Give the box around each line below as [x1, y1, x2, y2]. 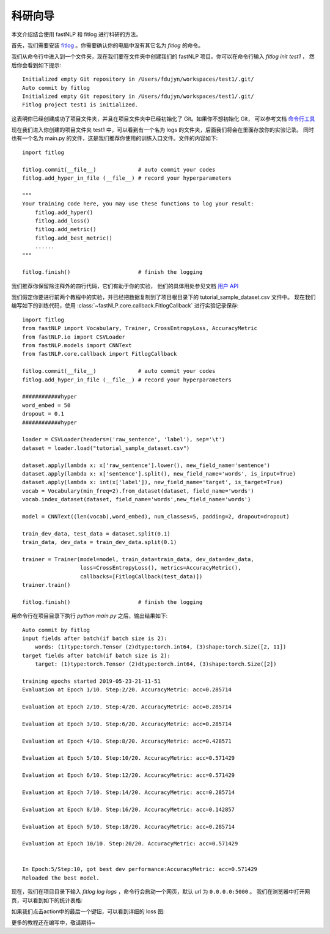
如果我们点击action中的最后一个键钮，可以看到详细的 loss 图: [11, 908, 165, 915]
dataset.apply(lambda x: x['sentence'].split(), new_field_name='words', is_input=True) [22, 470, 296, 477]
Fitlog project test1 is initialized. [22, 101, 139, 108]
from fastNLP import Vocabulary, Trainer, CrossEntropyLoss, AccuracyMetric [22, 325, 258, 332]
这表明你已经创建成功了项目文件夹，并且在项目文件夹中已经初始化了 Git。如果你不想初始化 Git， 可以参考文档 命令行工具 [11, 115, 315, 122]
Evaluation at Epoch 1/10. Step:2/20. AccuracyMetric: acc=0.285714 [22, 686, 232, 693]
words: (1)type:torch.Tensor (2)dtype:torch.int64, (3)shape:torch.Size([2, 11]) [34, 644, 287, 650]
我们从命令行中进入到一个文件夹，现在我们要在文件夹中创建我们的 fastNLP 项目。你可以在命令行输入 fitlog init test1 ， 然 [11, 53, 315, 61]
